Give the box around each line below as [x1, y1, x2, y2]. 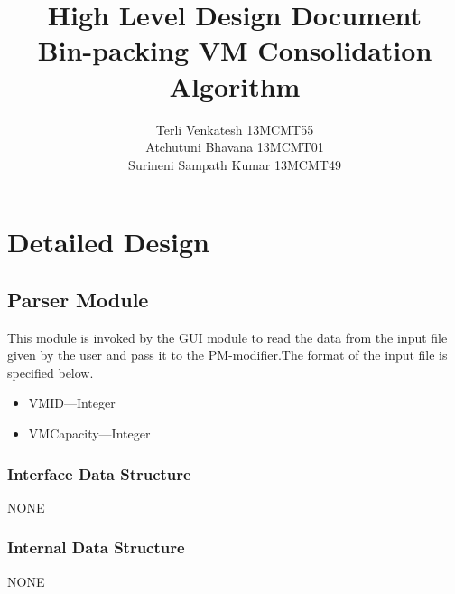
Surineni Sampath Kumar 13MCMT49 [128, 155, 341, 174]
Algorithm [169, 67, 301, 104]
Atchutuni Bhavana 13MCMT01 [145, 137, 324, 156]
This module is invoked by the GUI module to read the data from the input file [7, 327, 448, 346]
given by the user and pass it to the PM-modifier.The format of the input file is [7, 345, 448, 364]
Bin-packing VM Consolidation [37, 32, 432, 69]
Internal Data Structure [7, 536, 185, 559]
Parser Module [7, 285, 149, 313]
